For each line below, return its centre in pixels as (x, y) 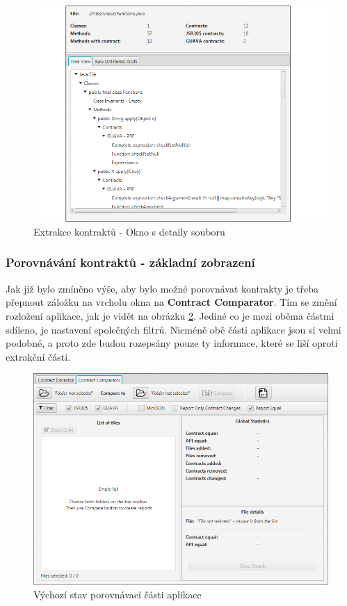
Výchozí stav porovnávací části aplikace (118, 595)
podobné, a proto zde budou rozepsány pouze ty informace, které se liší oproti (172, 343)
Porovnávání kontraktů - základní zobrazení (130, 262)
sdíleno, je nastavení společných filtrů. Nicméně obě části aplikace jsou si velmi (173, 329)
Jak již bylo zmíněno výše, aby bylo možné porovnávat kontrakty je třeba (162, 288)
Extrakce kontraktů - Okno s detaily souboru (129, 231)
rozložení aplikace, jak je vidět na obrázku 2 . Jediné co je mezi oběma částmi (170, 315)
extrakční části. (38, 356)
